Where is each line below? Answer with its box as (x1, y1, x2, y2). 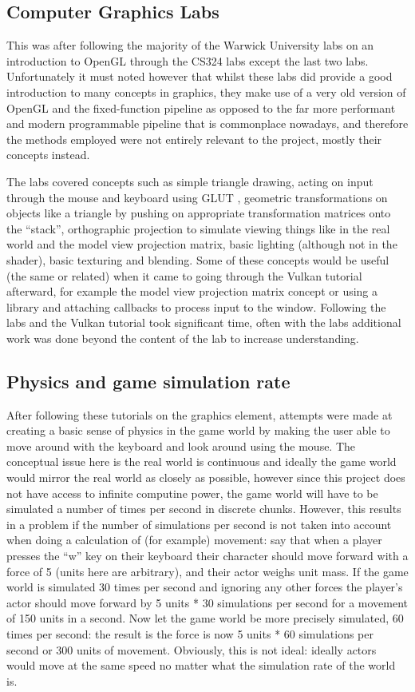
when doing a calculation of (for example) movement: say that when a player (6, 531, 382, 548)
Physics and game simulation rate (6, 368, 290, 393)
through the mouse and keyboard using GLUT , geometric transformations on (6, 189, 388, 205)
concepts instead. (6, 146, 90, 163)
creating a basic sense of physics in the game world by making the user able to (6, 422, 390, 439)
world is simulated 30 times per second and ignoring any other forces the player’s (6, 579, 403, 595)
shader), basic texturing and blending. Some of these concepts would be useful (6, 251, 389, 268)
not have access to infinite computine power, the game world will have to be (6, 484, 378, 501)
